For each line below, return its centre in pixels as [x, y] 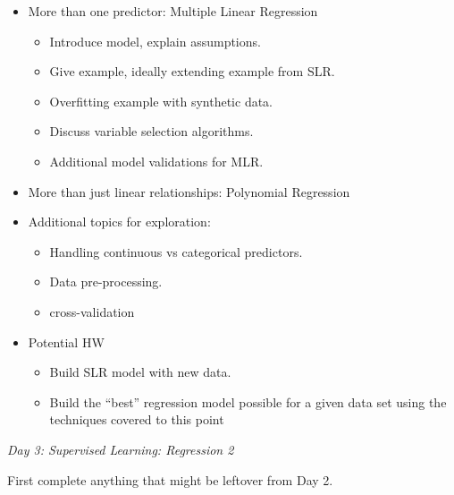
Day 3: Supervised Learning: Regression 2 [121, 449]
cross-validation [92, 311]
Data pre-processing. [106, 282]
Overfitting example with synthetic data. [161, 101]
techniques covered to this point [137, 419]
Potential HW [66, 341]
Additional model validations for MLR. [156, 161]
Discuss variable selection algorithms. [151, 131]
